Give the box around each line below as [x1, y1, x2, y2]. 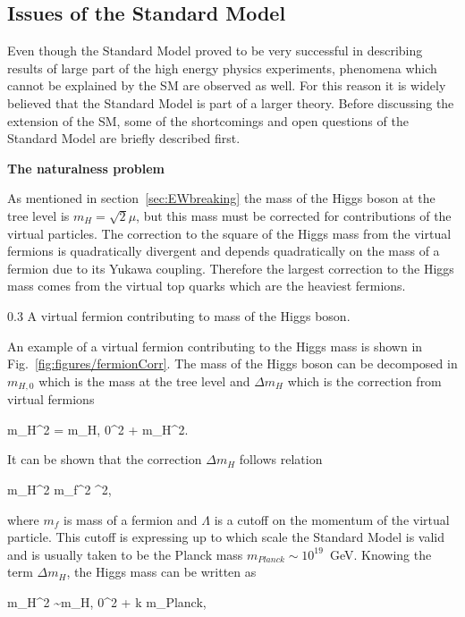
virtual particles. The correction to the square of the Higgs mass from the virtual [7, 224, 452, 242]
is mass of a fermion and [63, 510, 198, 528]
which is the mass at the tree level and [38, 371, 250, 390]
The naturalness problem [7, 158, 165, 177]
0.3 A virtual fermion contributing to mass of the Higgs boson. [7, 306, 351, 325]
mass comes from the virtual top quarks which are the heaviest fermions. [7, 276, 406, 295]
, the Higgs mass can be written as [66, 562, 257, 581]
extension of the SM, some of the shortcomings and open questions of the [7, 111, 409, 130]
